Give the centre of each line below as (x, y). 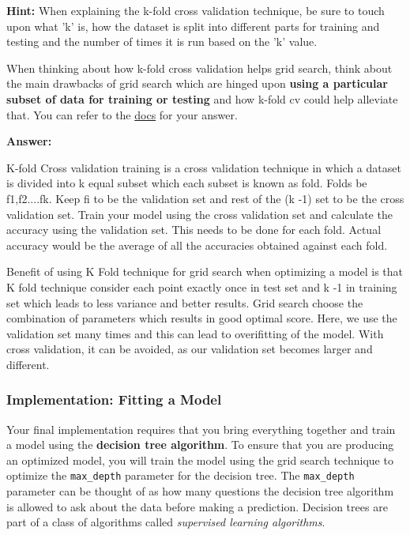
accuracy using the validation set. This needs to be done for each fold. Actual (194, 230)
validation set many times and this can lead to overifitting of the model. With (195, 333)
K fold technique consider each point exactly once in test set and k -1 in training (202, 286)
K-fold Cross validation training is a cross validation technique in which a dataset (204, 167)
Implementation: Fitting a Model (114, 399)
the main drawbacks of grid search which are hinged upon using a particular (197, 83)
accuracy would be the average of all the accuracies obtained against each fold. (197, 245)
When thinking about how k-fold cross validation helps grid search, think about (199, 68)
